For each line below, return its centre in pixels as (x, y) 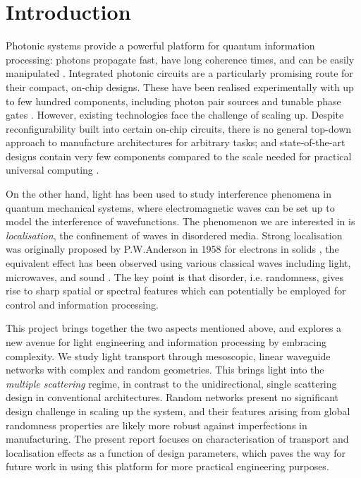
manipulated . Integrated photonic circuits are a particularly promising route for (179, 73)
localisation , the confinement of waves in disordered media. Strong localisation (174, 235)
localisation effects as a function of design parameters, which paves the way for (176, 452)
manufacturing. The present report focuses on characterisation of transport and (177, 439)
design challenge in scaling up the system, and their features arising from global (178, 411)
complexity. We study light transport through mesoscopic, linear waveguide (168, 355)
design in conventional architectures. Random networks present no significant (172, 397)
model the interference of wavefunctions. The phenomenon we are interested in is (180, 221)
